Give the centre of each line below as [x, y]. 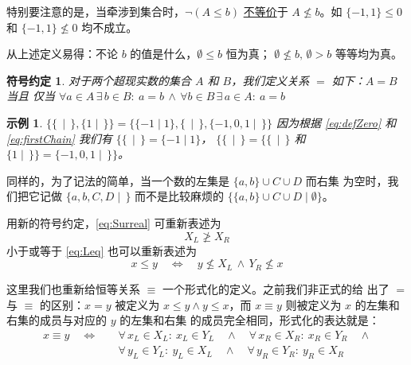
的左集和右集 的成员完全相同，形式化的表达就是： [250, 320]
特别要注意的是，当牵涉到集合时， [96, 11]
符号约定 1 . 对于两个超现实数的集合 [99, 80]
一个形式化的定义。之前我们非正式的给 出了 [276, 289]
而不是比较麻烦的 [180, 196]
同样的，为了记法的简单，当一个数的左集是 [118, 180]
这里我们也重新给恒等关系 [73, 289]
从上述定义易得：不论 [62, 54]
